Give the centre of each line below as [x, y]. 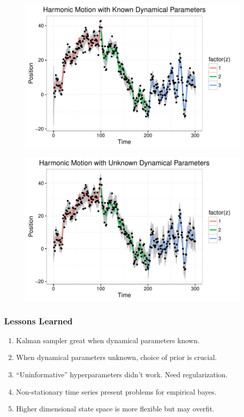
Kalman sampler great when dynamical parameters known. [108, 340]
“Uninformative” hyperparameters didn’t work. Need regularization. [122, 374]
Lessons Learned [38, 321]
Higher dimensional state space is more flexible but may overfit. [115, 409]
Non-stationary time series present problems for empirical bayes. [116, 391]
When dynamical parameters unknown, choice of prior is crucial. [116, 357]
